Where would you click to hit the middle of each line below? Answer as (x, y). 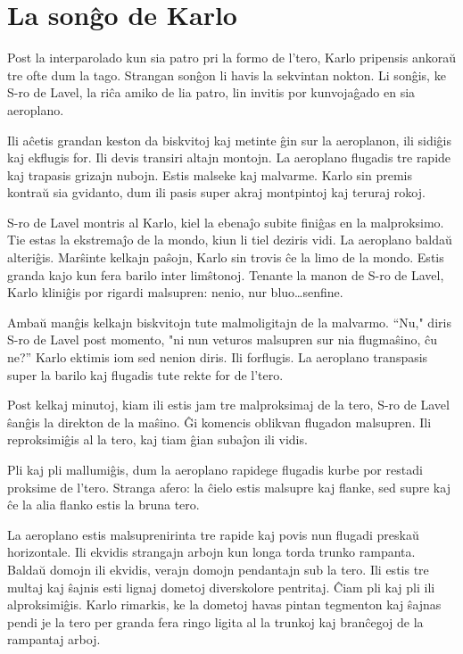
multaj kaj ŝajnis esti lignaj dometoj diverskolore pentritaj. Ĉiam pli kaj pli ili (221, 587)
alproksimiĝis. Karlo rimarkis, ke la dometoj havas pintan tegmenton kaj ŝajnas (224, 604)
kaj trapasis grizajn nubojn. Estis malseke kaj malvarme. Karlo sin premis (210, 174)
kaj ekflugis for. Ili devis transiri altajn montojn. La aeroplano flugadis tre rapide (229, 157)
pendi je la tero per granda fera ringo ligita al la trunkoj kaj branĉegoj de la (215, 621)
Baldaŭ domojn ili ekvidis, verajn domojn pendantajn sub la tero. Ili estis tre (218, 569)
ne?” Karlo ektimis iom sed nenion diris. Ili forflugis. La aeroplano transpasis (218, 357)
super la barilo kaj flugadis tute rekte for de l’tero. (145, 374)
